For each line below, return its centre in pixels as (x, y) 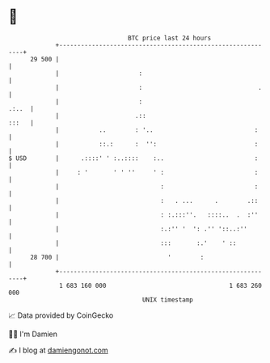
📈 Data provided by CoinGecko (61, 315)
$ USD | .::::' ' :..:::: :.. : (133, 158)
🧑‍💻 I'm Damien (33, 334)
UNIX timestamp (168, 300)
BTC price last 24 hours (170, 38)
